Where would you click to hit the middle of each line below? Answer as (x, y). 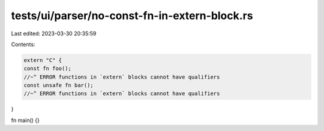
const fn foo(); (48, 68)
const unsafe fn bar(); (59, 86)
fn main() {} (25, 120)
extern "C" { (43, 60)
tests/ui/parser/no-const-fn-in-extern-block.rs (132, 16)
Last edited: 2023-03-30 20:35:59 (54, 33)
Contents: (23, 44)
